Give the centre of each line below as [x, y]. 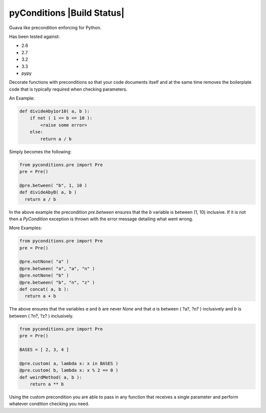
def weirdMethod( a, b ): [51, 377]
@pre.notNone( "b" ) [44, 275]
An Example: [22, 98]
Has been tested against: [34, 36]
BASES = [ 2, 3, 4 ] [44, 349]
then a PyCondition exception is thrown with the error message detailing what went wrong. [101, 219]
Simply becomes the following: [40, 152]
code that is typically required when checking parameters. [68, 89]
